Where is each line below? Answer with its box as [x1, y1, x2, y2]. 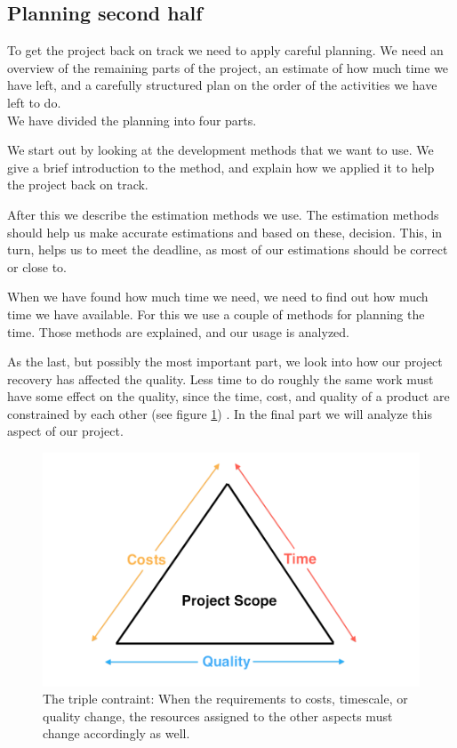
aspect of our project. [7, 422, 124, 440]
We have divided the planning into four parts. [7, 110, 257, 129]
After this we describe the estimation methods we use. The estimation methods [7, 205, 439, 223]
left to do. [7, 92, 61, 111]
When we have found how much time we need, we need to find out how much [7, 287, 429, 306]
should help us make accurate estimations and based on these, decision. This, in [7, 222, 443, 241]
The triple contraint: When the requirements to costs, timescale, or [43, 689, 408, 708]
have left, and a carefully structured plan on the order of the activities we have [7, 76, 437, 94]
